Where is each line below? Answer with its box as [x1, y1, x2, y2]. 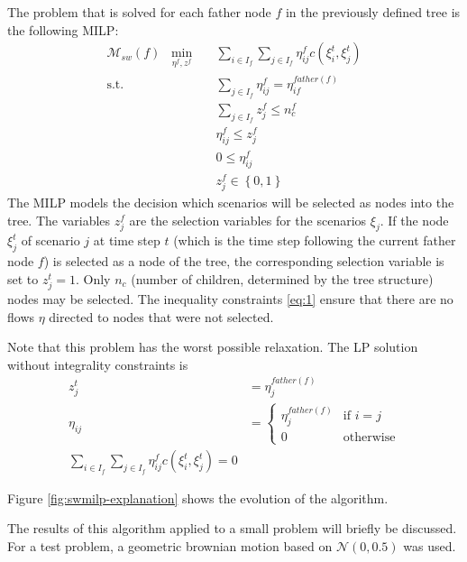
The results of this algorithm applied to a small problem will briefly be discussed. [7, 519, 457, 538]
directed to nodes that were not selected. [49, 307, 274, 326]
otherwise [343, 431, 396, 445]
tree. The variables [7, 210, 111, 229]
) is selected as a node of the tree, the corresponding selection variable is [43, 252, 444, 271]
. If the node [380, 210, 449, 229]
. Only [75, 269, 111, 288]
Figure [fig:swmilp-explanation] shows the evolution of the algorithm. [7, 488, 389, 507]
